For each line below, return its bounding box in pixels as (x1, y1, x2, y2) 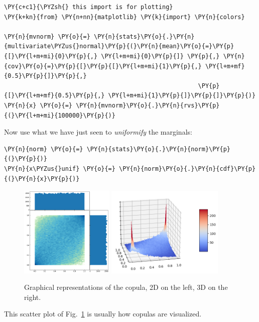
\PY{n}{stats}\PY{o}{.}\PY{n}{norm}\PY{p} (86, 145, 231, 153)
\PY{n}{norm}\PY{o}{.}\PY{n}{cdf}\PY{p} (119, 165, 256, 172)
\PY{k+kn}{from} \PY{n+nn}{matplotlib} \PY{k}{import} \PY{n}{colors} (4, 13, 245, 21)
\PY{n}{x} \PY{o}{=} (4, 101, 73, 109)
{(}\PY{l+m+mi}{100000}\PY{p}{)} (4, 112, 115, 119)
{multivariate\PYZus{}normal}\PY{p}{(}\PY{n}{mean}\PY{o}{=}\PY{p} (4, 43, 234, 50)
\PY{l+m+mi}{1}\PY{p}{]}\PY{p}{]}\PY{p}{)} (108, 92, 256, 99)
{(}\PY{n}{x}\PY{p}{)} (4, 175, 80, 182)
